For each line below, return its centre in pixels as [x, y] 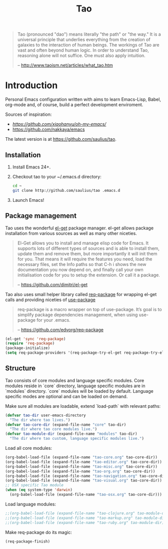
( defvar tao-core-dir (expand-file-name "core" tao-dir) [66, 425]
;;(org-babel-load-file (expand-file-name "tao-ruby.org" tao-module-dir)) [86, 522]
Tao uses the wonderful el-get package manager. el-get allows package [79, 228]
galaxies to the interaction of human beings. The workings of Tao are [88, 45]
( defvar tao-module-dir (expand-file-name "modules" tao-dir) [71, 434]
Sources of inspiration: [28, 114]
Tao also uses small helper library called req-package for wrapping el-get [81, 294]
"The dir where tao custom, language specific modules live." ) [77, 439]
